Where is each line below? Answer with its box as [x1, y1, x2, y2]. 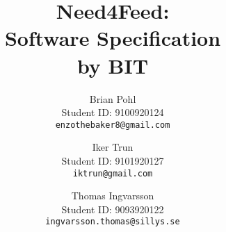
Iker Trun [92, 140, 134, 154]
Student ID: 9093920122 [61, 201, 164, 216]
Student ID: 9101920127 [61, 153, 164, 167]
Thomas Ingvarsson [71, 188, 154, 203]
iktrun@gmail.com [72, 168, 153, 179]
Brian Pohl [89, 91, 136, 106]
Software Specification [4, 24, 221, 52]
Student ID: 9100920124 [61, 105, 164, 119]
